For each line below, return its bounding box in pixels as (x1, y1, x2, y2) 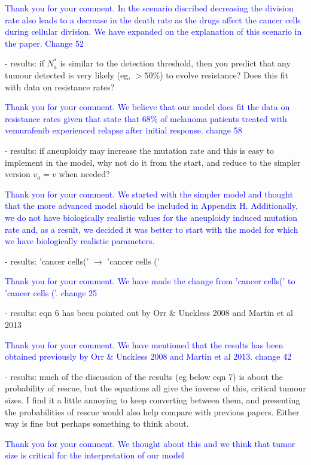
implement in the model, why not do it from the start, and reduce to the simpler (5, 156, 301, 168)
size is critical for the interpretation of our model (5, 449, 184, 461)
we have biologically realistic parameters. (5, 235, 155, 247)
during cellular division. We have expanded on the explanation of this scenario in (5, 25, 302, 38)
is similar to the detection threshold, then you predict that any (60, 57, 291, 69)
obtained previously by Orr (5, 350, 104, 363)
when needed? (59, 168, 110, 180)
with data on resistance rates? (5, 80, 115, 93)
